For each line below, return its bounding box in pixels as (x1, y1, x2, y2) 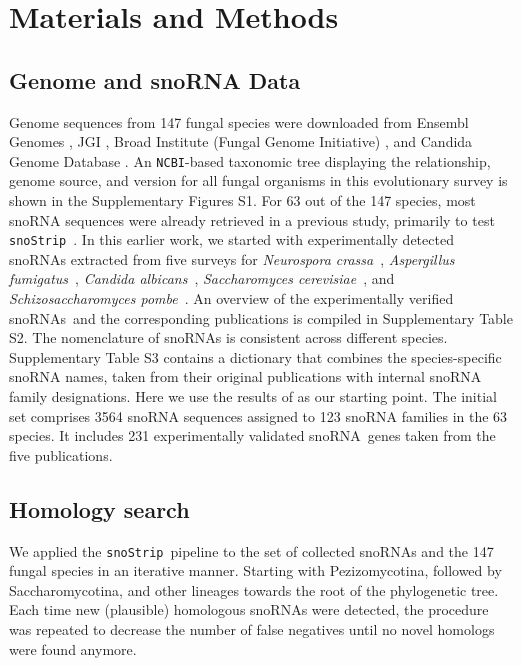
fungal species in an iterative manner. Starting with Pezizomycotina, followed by (9, 560, 502, 581)
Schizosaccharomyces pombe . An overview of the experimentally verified (9, 288, 454, 309)
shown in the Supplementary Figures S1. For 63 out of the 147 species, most (9, 190, 476, 211)
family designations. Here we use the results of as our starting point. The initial (9, 386, 497, 407)
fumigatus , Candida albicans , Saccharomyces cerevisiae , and (9, 268, 395, 289)
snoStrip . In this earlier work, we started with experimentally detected (9, 229, 454, 250)
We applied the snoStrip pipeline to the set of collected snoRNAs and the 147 (9, 540, 494, 561)
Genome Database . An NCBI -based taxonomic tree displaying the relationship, (9, 150, 491, 171)
